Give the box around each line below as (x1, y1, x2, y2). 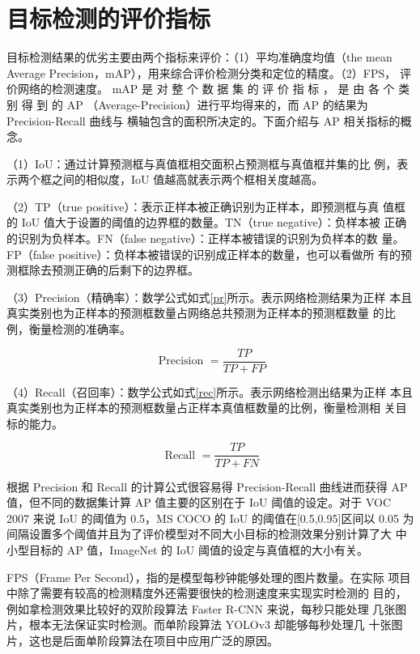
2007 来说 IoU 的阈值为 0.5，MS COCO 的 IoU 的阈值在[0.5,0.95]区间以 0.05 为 (6, 509, 414, 526)
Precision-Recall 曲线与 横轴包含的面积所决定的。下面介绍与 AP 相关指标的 (6, 112, 401, 129)
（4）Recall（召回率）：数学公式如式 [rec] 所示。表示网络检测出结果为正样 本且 (6, 383, 413, 400)
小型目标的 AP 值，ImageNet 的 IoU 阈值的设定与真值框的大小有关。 (6, 541, 368, 558)
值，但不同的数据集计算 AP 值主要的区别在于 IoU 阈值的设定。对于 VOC (6, 494, 392, 511)
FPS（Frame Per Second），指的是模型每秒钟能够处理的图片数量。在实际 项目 (6, 568, 411, 585)
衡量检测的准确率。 (28, 321, 131, 338)
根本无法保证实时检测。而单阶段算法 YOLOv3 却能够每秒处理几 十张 (28, 616, 392, 633)
